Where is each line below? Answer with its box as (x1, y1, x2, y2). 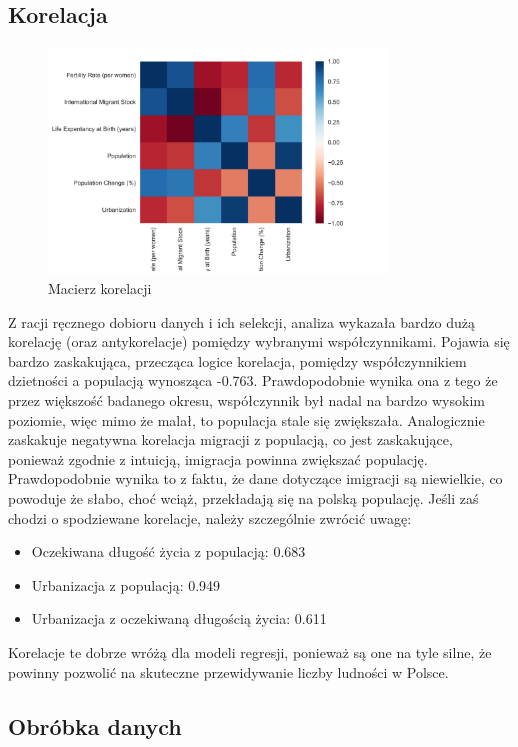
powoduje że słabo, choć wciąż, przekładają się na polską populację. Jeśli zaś (8, 487, 479, 508)
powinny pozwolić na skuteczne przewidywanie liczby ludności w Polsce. (8, 661, 449, 682)
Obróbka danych (8, 710, 182, 741)
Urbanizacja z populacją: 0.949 (31, 574, 221, 595)
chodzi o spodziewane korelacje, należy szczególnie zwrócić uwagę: (8, 507, 412, 528)
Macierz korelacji (48, 278, 152, 299)
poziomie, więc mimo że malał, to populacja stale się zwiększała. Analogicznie (8, 409, 485, 430)
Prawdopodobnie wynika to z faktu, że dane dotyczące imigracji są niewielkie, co (8, 468, 503, 489)
